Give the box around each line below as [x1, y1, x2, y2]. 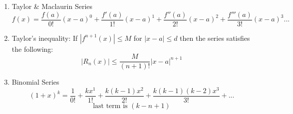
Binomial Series [11, 77, 59, 87]
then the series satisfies [180, 32, 250, 43]
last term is [93, 103, 128, 110]
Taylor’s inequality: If [11, 32, 78, 43]
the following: [11, 43, 53, 54]
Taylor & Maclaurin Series [11, 1, 93, 11]
